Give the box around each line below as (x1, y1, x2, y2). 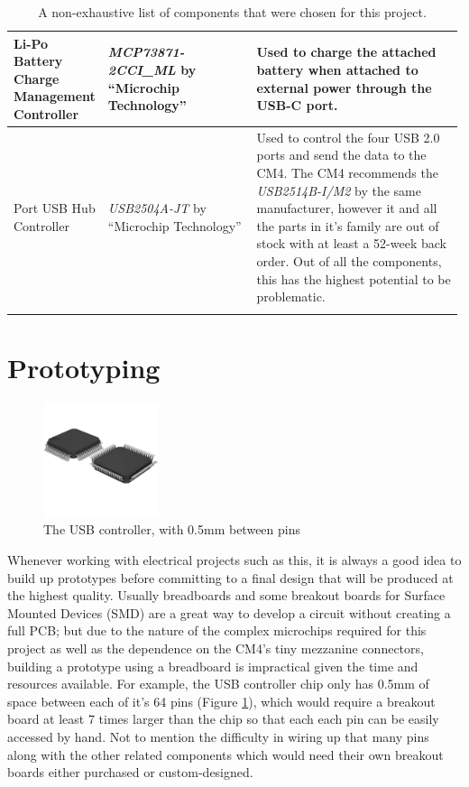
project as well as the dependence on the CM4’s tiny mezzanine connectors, (7, 638, 424, 657)
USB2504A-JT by (107, 199, 207, 218)
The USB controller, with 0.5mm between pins (43, 520, 300, 539)
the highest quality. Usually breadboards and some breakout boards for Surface (7, 586, 446, 605)
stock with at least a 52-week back (256, 234, 446, 253)
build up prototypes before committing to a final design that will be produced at (7, 568, 454, 587)
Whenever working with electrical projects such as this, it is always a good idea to (7, 551, 462, 569)
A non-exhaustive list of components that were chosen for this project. (38, 3, 427, 21)
